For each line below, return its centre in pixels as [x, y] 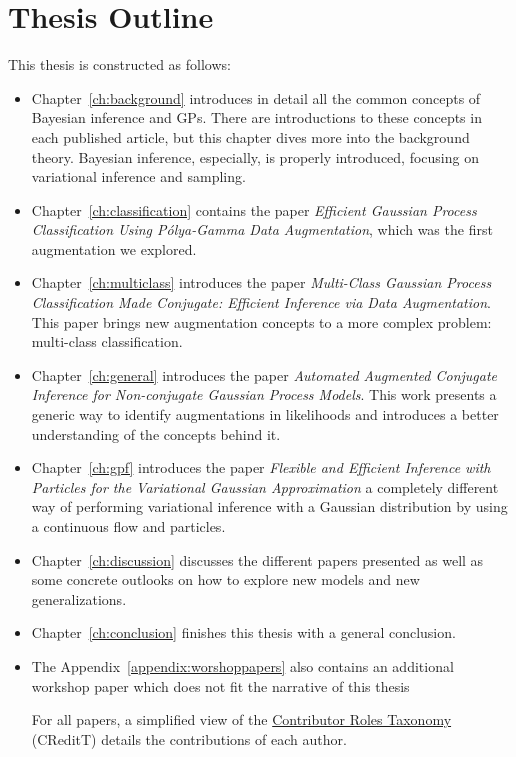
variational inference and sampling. [138, 176]
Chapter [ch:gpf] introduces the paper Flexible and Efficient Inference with [261, 467]
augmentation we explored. [114, 248]
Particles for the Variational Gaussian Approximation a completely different [265, 486]
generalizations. [79, 598]
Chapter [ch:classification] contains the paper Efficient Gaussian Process [254, 209]
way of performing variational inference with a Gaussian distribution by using [269, 506]
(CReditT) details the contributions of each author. [189, 738]
